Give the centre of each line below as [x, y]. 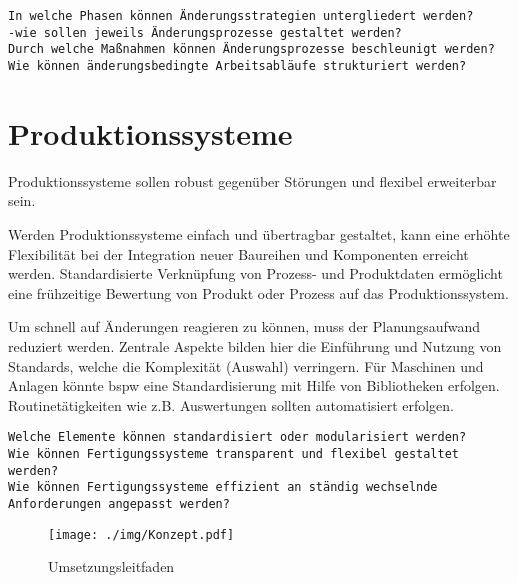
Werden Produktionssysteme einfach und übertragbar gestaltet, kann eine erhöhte [259, 233]
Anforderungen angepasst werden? [119, 503]
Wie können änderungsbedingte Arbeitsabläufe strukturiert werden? [237, 65]
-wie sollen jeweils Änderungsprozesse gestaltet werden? [205, 32]
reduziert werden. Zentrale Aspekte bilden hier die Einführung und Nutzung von [255, 345]
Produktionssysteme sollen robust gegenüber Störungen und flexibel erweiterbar [252, 180]
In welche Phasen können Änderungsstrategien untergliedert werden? [241, 16]
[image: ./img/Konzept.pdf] [141, 534]
